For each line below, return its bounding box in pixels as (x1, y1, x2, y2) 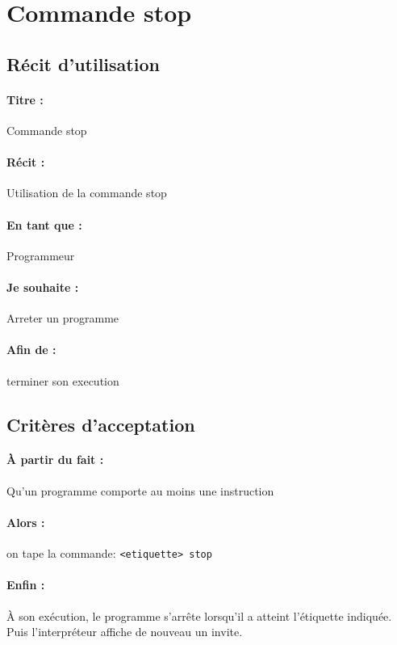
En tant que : (6, 216, 82, 233)
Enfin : (6, 576, 45, 593)
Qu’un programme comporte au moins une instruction (6, 482, 274, 499)
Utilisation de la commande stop (6, 184, 167, 201)
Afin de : (6, 341, 56, 358)
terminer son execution (6, 372, 119, 389)
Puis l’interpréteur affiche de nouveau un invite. (6, 623, 243, 640)
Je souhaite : (6, 278, 79, 295)
